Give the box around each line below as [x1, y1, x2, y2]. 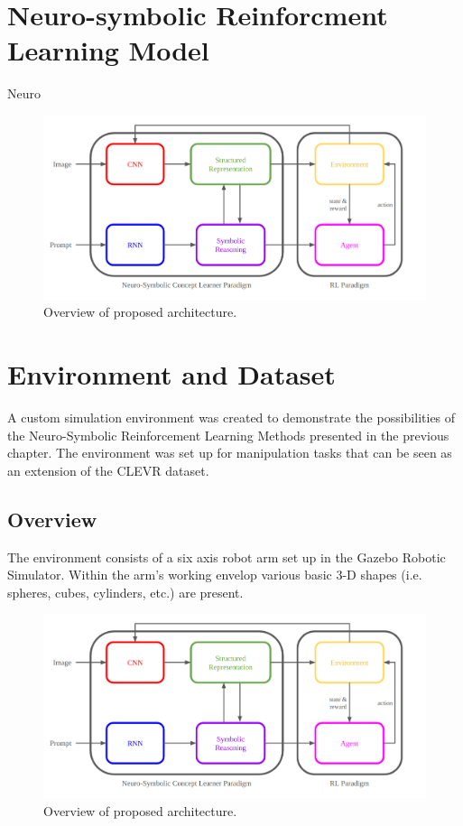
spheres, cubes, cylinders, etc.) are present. [7, 582, 244, 601]
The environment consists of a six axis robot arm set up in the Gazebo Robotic [7, 547, 446, 566]
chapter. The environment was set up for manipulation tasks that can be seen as [7, 443, 452, 462]
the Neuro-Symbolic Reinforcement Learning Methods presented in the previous [7, 425, 449, 444]
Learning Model [7, 32, 209, 69]
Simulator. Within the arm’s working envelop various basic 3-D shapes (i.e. [7, 565, 422, 584]
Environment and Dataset [7, 356, 336, 393]
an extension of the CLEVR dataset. [7, 460, 209, 479]
